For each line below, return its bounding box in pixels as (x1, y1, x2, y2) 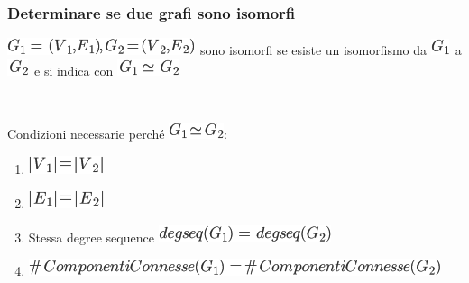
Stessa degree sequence (28, 227, 154, 246)
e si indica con (34, 60, 114, 79)
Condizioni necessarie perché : (7, 124, 228, 142)
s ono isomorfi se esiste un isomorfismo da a (199, 41, 462, 59)
